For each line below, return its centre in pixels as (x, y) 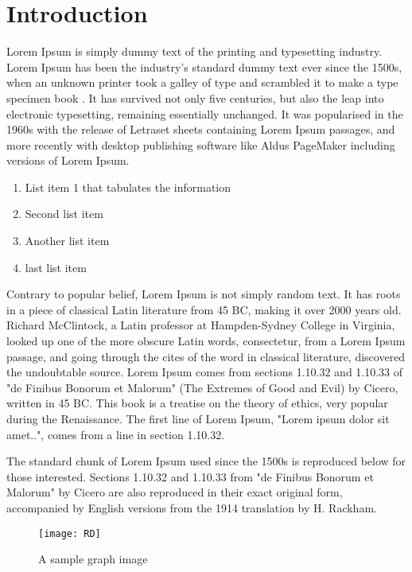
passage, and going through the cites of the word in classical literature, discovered (206, 356)
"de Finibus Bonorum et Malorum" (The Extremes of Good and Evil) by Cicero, (202, 387)
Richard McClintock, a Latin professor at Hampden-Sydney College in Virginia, (201, 325)
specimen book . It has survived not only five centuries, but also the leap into (195, 97)
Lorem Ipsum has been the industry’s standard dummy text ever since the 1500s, (204, 66)
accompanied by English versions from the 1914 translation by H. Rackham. (192, 507)
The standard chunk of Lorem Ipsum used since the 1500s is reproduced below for (206, 461)
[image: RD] (70, 533)
